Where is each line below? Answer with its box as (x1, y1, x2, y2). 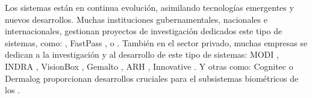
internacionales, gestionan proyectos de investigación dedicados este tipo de (5, 25, 282, 37)
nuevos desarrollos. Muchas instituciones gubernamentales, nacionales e (5, 13, 267, 25)
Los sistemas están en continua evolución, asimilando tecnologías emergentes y (5, 1, 294, 13)
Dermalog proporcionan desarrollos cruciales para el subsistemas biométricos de (5, 72, 299, 84)
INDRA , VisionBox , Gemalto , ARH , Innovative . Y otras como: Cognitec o (5, 60, 293, 72)
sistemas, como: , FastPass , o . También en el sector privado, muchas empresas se (5, 36, 308, 49)
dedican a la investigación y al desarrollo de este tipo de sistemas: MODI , (5, 48, 279, 61)
